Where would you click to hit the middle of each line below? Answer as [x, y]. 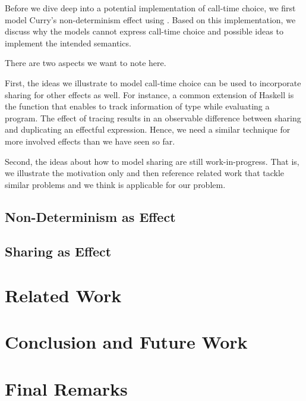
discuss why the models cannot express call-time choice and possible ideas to [144, 31]
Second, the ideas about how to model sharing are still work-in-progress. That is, [152, 161]
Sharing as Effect [58, 251]
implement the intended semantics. [68, 43]
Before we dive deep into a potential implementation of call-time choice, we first [150, 8]
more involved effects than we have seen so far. [90, 141]
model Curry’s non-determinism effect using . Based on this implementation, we [150, 19]
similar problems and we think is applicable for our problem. [115, 184]
